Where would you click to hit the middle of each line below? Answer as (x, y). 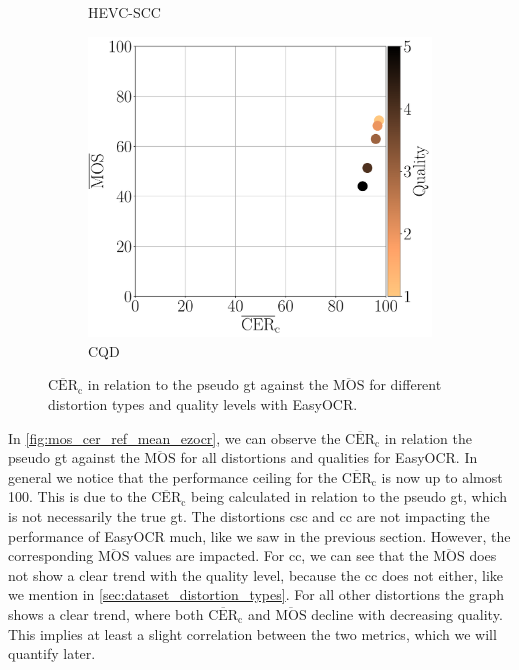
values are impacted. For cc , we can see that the (281, 555)
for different (405, 384)
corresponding (51, 555)
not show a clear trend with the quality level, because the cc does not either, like (255, 574)
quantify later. (52, 653)
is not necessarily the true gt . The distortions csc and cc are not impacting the (249, 516)
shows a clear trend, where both (106, 613)
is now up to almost (442, 476)
